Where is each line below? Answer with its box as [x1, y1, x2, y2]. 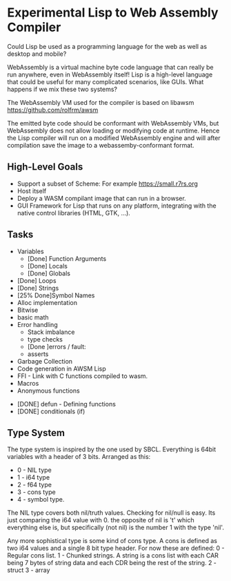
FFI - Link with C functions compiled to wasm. [17, 371, 148, 380]
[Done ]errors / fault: [27, 342, 86, 351]
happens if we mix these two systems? [7, 85, 117, 93]
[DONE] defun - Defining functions [17, 400, 116, 408]
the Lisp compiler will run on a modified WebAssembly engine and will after [7, 133, 221, 142]
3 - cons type [17, 488, 57, 496]
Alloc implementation [17, 298, 78, 306]
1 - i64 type [17, 473, 50, 482]
